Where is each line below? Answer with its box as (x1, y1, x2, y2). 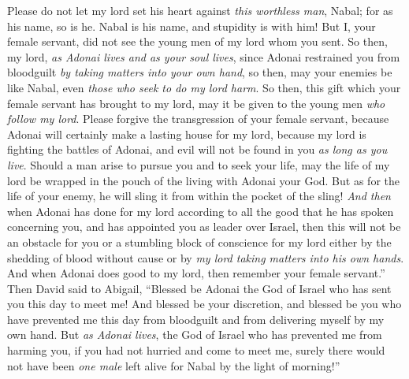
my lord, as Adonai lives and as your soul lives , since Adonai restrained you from (7, 48, 400, 65)
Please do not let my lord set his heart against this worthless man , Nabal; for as (7, 2, 393, 18)
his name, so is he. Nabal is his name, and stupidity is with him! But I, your (7, 17, 376, 34)
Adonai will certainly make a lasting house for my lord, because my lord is (7, 125, 366, 142)
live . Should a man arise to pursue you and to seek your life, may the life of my (7, 156, 390, 173)
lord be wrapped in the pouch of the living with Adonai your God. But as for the (7, 172, 400, 188)
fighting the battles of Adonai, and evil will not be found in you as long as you (7, 141, 388, 158)
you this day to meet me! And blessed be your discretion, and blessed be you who (7, 295, 402, 312)
